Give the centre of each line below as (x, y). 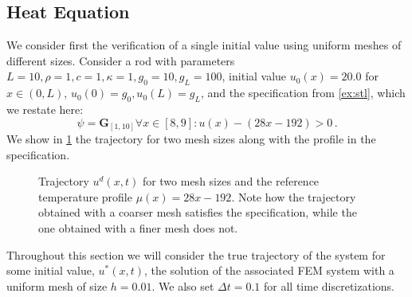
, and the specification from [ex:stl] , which (303, 93)
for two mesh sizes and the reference (231, 181)
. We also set (183, 285)
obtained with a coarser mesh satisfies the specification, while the (198, 212)
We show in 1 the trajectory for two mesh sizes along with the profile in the (191, 139)
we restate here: (45, 109)
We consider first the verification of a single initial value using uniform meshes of (204, 45)
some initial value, (51, 270)
